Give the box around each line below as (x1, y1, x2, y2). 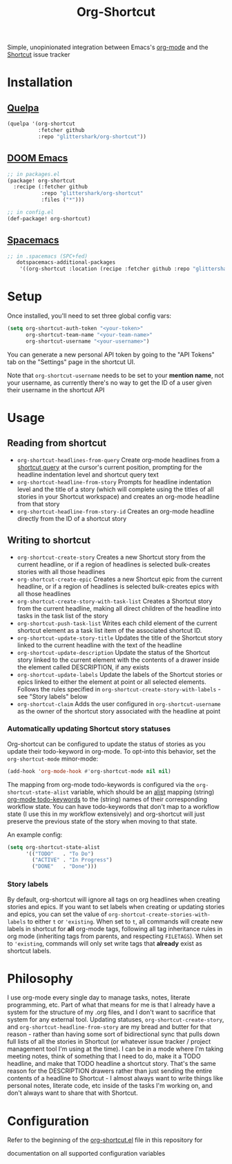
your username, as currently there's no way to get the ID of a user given (7, 378, 212, 387)
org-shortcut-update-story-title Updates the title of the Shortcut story (17, 633, 223, 642)
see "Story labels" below (17, 692, 88, 700)
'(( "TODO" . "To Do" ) (25, 850, 95, 857)
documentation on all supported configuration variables (7, 1149, 166, 1158)
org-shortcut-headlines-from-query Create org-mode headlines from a (17, 455, 220, 464)
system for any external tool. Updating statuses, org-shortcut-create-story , (7, 1015, 224, 1024)
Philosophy (7, 971, 74, 986)
